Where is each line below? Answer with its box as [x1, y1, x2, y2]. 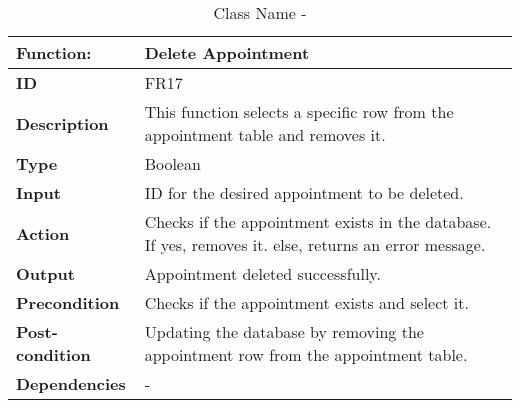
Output [16, 262, 75, 285]
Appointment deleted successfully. [144, 262, 381, 285]
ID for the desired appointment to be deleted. [144, 181, 464, 204]
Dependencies [16, 372, 126, 395]
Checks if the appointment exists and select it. [144, 291, 469, 314]
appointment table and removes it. [144, 123, 386, 146]
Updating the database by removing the [144, 320, 424, 343]
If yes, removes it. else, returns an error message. [144, 233, 486, 256]
